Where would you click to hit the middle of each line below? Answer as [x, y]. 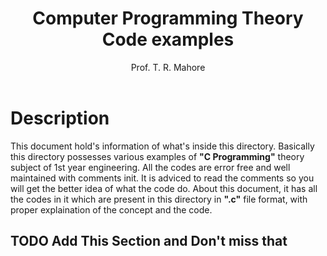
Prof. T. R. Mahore [168, 67]
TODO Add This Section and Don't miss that [149, 241]
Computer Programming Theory [168, 18]
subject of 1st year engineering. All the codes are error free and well [150, 167]
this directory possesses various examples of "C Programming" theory [157, 156]
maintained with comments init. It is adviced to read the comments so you [162, 178]
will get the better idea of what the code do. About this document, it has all [164, 188]
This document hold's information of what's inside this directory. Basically [162, 146]
